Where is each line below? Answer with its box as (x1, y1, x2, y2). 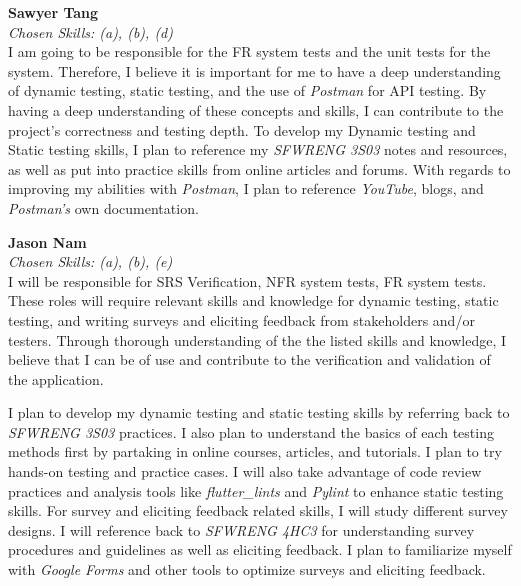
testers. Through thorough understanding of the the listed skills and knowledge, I (8, 329, 507, 350)
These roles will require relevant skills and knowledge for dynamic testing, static (8, 290, 499, 311)
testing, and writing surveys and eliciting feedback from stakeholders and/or (8, 309, 475, 330)
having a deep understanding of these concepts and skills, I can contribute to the (8, 99, 504, 120)
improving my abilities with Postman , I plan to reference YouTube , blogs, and (8, 178, 484, 199)
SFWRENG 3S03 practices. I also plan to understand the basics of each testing (8, 421, 494, 442)
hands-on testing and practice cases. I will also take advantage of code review (8, 461, 482, 482)
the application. (8, 368, 104, 389)
